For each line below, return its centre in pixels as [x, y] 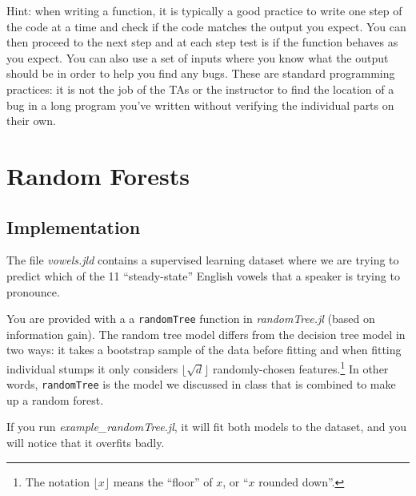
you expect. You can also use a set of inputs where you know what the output [198, 57]
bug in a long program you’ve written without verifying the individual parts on [200, 105]
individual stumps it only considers [92, 368]
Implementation [74, 226]
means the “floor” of [163, 481]
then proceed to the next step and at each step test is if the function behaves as [202, 42]
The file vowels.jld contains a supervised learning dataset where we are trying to [203, 260]
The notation [57, 481]
